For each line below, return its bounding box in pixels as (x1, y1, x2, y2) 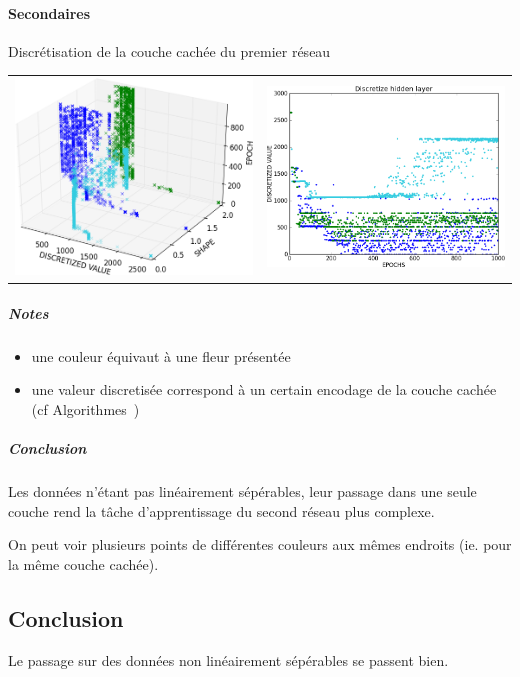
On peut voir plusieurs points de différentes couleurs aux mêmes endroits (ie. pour (8, 534, 512, 555)
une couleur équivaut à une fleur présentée (31, 345, 291, 366)
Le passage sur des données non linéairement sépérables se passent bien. (8, 649, 449, 670)
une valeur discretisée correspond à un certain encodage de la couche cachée (31, 379, 497, 400)
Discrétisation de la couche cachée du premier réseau (8, 40, 331, 61)
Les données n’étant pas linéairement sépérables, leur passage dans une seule (8, 481, 477, 502)
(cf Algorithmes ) (31, 398, 140, 419)
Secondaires (8, 2, 91, 23)
